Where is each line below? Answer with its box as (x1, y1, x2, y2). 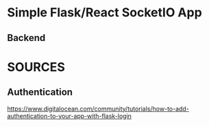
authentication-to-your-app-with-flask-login (7, 111, 132, 120)
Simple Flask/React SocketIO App (7, 5, 202, 20)
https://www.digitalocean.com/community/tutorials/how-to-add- (7, 104, 190, 113)
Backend (7, 32, 46, 44)
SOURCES (7, 59, 65, 74)
